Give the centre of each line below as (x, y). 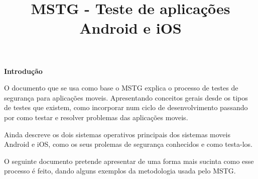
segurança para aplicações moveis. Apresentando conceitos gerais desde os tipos (126, 97)
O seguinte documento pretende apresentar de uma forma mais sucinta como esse (129, 161)
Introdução (23, 71)
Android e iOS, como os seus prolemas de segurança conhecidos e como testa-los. (128, 144)
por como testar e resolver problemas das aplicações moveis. (96, 117)
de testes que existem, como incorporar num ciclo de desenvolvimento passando (126, 107)
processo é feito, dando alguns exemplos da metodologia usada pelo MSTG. (120, 171)
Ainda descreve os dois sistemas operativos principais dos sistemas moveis (117, 134)
